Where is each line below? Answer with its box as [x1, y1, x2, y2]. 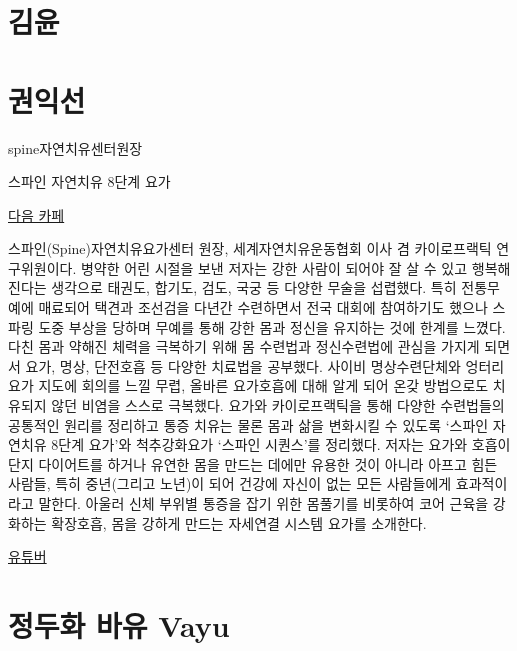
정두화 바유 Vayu [8, 604, 230, 645]
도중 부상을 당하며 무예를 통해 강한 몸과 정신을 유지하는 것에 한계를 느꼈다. [38, 316, 506, 337]
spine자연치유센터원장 [8, 137, 143, 158]
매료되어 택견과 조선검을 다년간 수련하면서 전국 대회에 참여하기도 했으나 [38, 297, 488, 318]
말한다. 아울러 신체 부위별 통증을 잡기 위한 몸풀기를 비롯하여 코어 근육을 [38, 493, 489, 513]
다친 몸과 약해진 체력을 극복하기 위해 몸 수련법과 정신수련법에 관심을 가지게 [8, 336, 480, 357]
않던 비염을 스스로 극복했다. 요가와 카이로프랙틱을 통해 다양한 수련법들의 [51, 395, 505, 416]
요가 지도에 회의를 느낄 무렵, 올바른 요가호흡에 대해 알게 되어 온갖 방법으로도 [8, 375, 489, 396]
